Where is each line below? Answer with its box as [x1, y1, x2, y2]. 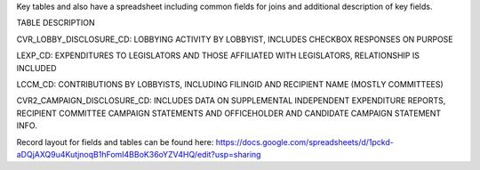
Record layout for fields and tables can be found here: [16, 136, 214, 147]
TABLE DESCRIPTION [16, 18, 95, 28]
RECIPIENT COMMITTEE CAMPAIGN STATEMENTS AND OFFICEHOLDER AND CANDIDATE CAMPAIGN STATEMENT [16, 108, 442, 118]
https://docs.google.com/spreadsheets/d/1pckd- [215, 136, 395, 147]
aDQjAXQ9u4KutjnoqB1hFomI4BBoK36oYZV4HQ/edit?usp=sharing [16, 149, 261, 159]
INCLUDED [16, 62, 57, 73]
